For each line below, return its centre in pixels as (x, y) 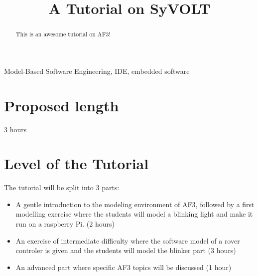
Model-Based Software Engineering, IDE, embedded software (97, 71)
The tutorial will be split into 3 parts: (62, 187)
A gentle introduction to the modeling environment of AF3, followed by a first (135, 204)
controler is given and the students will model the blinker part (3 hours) (126, 250)
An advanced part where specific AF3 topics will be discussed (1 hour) (124, 267)
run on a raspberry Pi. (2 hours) (65, 224)
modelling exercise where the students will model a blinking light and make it (134, 214)
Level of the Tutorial (76, 163)
